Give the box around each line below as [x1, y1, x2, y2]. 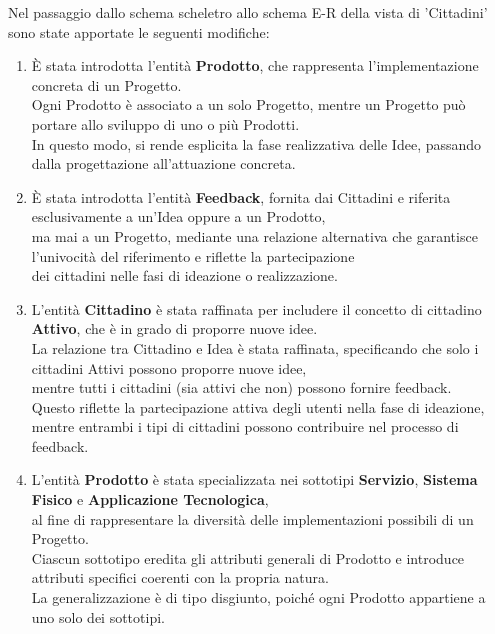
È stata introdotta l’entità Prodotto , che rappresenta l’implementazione [31, 55, 479, 76]
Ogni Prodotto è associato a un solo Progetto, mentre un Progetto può [31, 94, 466, 115]
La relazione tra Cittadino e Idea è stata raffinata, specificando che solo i [31, 337, 479, 358]
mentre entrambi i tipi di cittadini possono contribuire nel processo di [31, 416, 459, 437]
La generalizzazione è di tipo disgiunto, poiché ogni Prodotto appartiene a [31, 587, 486, 608]
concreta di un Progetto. [31, 74, 182, 95]
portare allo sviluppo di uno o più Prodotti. [31, 113, 300, 134]
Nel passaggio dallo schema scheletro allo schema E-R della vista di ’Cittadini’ [8, 2, 488, 22]
